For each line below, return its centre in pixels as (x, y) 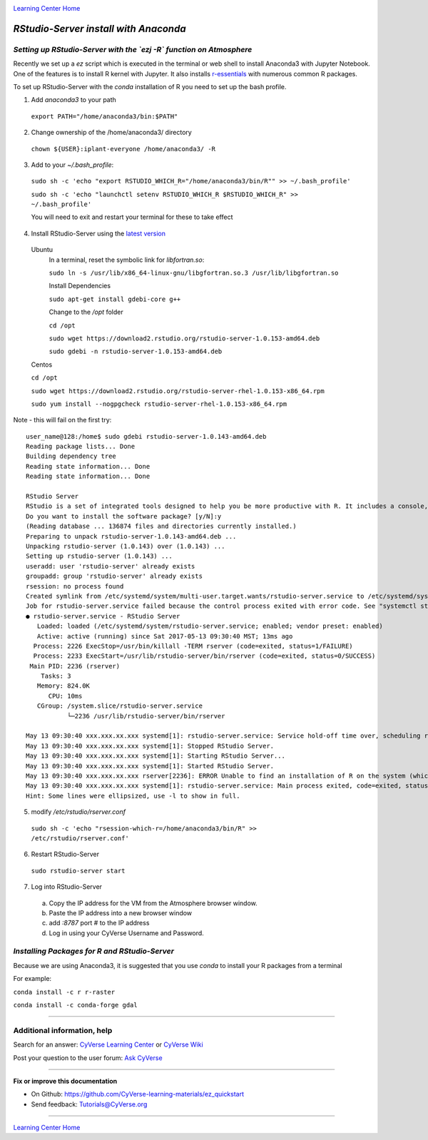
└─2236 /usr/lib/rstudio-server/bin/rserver (146, 716)
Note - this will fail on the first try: (62, 420)
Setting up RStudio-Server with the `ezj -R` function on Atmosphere (133, 49)
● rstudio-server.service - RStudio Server (103, 616)
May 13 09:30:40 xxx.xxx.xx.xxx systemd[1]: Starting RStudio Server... (156, 756)
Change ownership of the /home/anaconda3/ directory (111, 133)
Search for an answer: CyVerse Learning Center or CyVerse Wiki (108, 1044)
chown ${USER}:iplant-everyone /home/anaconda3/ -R (123, 149)
